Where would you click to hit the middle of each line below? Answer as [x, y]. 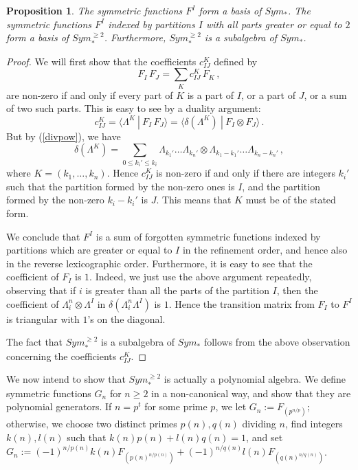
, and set [265, 437]
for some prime [176, 406]
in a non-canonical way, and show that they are [251, 393]
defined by [236, 61]
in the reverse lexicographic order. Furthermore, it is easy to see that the [159, 263]
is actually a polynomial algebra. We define [255, 379]
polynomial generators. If [59, 406]
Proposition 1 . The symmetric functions [94, 10]
